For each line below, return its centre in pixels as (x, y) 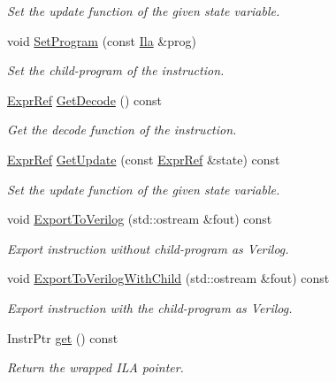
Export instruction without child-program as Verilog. (148, 248)
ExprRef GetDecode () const (85, 99)
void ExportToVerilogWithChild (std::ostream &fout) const (168, 278)
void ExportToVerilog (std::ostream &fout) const (140, 219)
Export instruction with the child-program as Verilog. (150, 307)
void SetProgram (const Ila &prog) (102, 40)
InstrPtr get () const (63, 337)
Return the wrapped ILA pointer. (95, 367)
